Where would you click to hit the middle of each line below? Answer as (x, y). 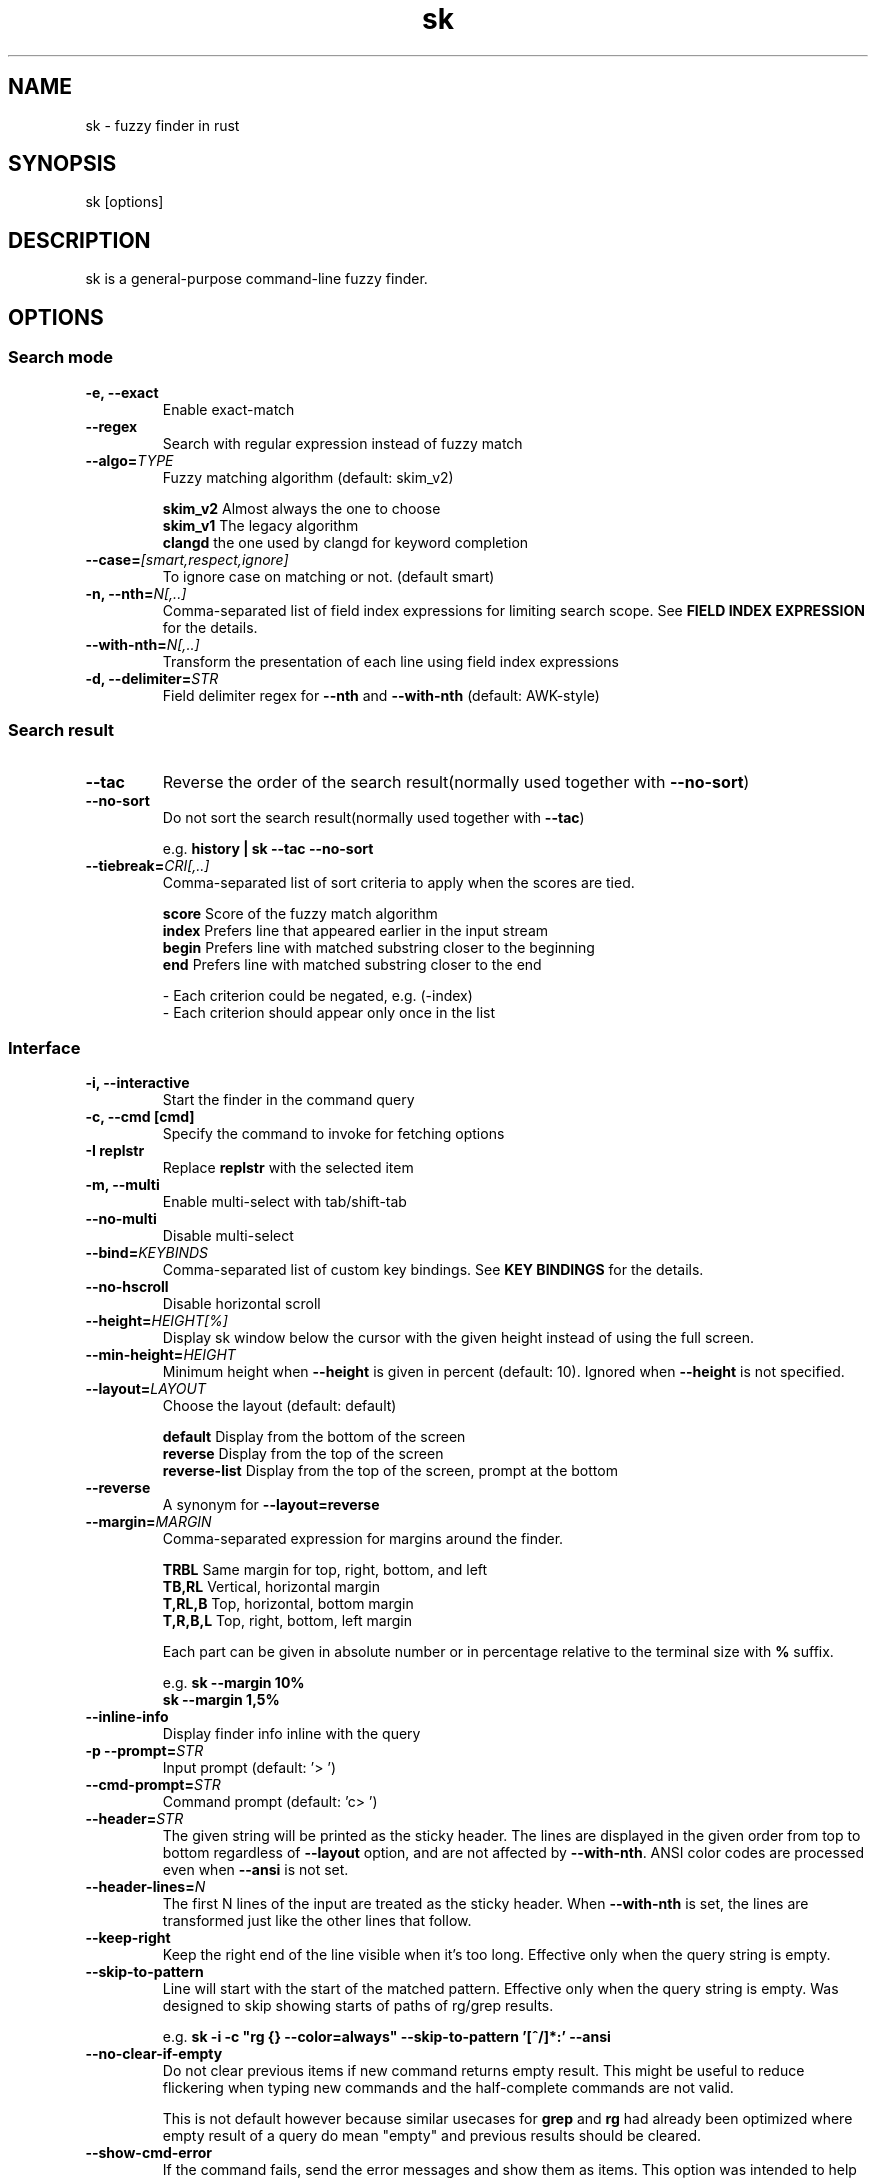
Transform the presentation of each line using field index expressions (391, 661)
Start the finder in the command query (288, 1099)
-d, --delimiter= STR (152, 678)
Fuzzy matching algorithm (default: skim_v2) (308, 477)
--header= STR (134, 1818)
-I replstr (115, 1150)
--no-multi (121, 1218)
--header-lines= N (145, 1886)
